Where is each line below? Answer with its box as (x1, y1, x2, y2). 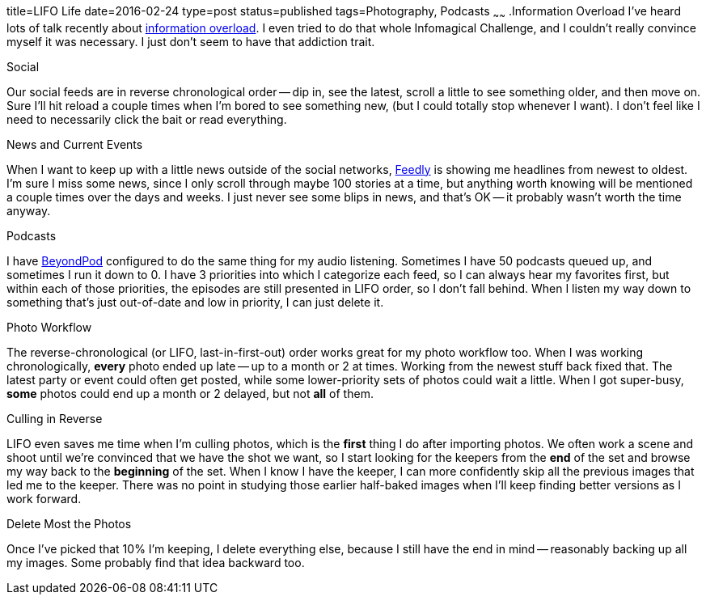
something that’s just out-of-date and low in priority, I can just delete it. (6, 294, 384, 309)
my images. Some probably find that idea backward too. (6, 555, 305, 569)
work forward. (6, 491, 82, 506)
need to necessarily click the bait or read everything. (6, 112, 287, 126)
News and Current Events (6, 137, 143, 151)
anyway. (6, 203, 51, 218)
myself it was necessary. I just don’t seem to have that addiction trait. (6, 34, 375, 49)
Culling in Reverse (6, 411, 103, 425)
